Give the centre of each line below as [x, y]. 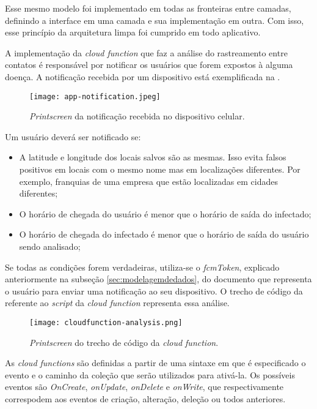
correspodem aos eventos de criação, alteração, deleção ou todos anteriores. [145, 398]
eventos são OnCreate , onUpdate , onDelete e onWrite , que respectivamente [144, 387]
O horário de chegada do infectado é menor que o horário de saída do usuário [164, 234]
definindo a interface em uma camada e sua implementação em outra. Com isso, [155, 20]
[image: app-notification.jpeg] [95, 96]
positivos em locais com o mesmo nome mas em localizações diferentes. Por [160, 169]
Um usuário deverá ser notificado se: [73, 136]
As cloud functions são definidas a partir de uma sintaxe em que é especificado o [155, 363]
